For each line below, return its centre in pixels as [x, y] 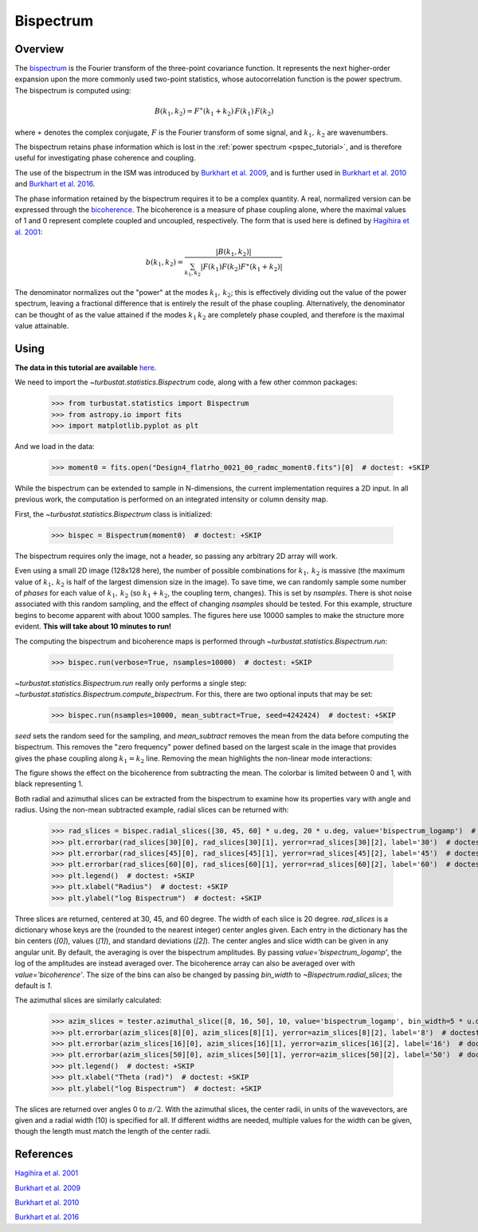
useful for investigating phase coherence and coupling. [105, 158]
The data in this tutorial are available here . [86, 368]
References [44, 1154]
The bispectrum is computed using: [73, 90]
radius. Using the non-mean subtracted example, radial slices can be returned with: [152, 810]
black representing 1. [49, 784]
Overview [39, 49]
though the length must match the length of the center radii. [113, 1132]
